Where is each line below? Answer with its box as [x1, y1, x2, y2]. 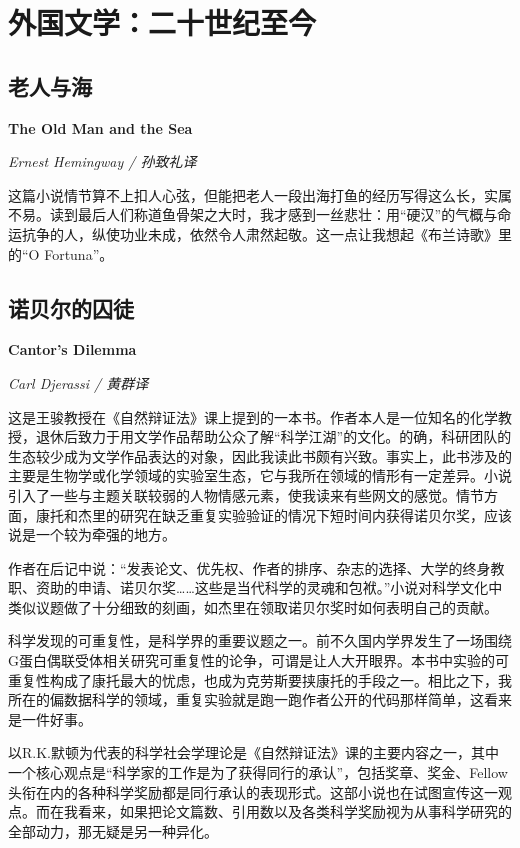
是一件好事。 [8, 708, 92, 729]
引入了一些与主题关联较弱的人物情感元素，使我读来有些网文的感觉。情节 [8, 484, 484, 505]
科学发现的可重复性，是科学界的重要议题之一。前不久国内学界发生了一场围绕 [8, 630, 512, 651]
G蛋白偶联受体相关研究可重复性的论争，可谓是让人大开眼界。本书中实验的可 [8, 650, 509, 671]
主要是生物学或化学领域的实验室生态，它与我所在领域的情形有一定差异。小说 [8, 465, 512, 486]
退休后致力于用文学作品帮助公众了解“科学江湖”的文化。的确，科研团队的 [35, 426, 512, 447]
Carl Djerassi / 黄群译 [8, 372, 149, 393]
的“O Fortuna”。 [8, 243, 114, 264]
